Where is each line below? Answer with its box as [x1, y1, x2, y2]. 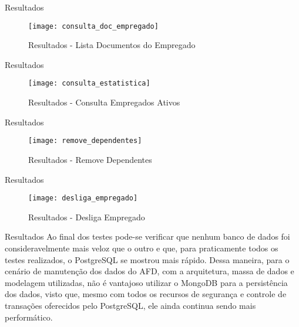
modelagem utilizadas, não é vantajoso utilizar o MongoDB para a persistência [5, 276, 288, 288]
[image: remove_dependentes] [28, 137, 142, 145]
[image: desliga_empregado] [28, 194, 138, 203]
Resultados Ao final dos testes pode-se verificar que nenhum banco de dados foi [5, 230, 290, 243]
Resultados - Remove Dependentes [28, 153, 152, 165]
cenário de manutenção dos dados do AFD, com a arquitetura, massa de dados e [5, 265, 294, 277]
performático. [5, 311, 53, 323]
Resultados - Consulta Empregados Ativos [28, 96, 180, 108]
